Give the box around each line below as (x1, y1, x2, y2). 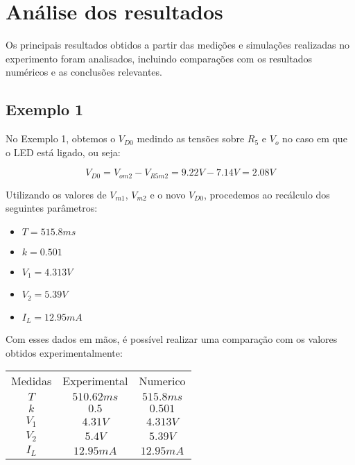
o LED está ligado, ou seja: (6, 144, 121, 159)
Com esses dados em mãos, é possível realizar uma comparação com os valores (6, 332, 338, 346)
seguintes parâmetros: (6, 201, 98, 215)
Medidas (11, 373, 52, 389)
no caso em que (282, 131, 347, 146)
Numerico (139, 373, 186, 389)
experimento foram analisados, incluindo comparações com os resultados (6, 51, 312, 65)
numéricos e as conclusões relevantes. (6, 65, 162, 79)
